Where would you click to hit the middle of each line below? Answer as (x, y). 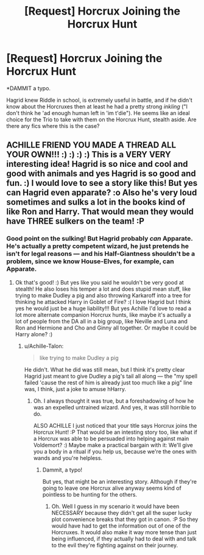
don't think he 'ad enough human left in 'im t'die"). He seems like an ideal (98, 113)
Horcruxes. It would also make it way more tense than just (124, 532)
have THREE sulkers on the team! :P (76, 221)
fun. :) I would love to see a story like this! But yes (102, 183)
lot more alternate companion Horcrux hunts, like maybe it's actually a (103, 314)
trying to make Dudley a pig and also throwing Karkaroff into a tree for (103, 295)
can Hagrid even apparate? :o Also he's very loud (102, 193)
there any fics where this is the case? (53, 125)
